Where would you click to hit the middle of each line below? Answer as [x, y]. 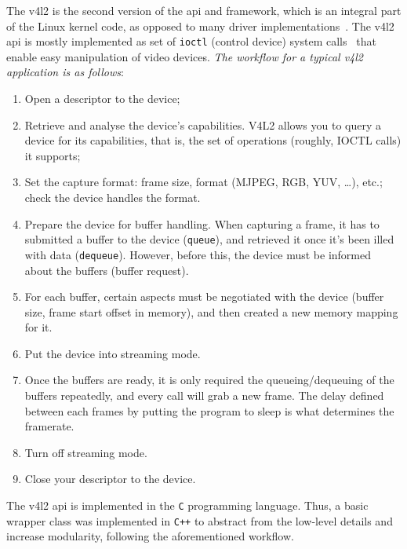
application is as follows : [65, 72]
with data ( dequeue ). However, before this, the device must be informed [198, 254]
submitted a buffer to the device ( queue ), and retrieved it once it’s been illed [209, 239]
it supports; [53, 155]
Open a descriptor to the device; [102, 99]
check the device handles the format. [113, 197]
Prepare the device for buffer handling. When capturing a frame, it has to [202, 223]
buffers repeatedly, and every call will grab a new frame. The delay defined [204, 395]
